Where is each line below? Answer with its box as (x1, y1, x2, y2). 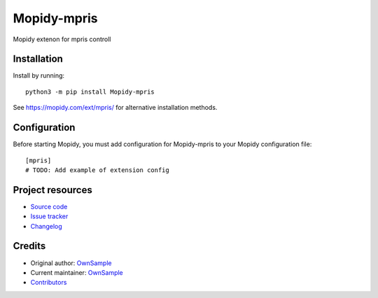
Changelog (30, 222, 62, 230)
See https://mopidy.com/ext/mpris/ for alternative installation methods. (13, 104, 218, 112)
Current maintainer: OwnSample (30, 268, 124, 276)
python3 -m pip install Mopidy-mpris (25, 87, 155, 96)
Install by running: (13, 71, 65, 80)
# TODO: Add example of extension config (25, 166, 169, 174)
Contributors (30, 278, 67, 287)
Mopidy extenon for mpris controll (13, 35, 111, 43)
